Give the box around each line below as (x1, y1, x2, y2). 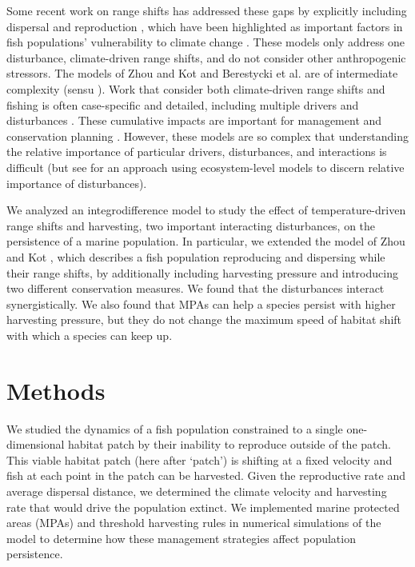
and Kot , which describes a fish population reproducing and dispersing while (6, 248, 385, 265)
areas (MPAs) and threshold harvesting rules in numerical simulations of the (6, 514, 381, 531)
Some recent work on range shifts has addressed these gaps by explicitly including (6, 2, 407, 18)
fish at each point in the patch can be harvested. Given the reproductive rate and (6, 467, 405, 484)
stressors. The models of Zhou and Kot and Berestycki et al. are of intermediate (6, 65, 398, 82)
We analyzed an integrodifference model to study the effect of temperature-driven (6, 202, 406, 218)
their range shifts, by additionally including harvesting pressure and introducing (6, 264, 398, 281)
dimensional (6, 436, 65, 453)
